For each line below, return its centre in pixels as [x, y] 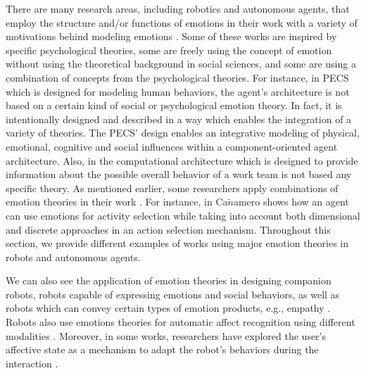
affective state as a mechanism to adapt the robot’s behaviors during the [162, 349]
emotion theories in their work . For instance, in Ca [117, 202]
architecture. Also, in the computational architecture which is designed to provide [182, 160]
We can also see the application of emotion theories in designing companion [169, 280]
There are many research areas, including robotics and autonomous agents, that [178, 8]
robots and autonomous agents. [73, 257]
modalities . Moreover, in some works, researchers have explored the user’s [166, 335]
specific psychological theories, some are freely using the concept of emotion [169, 50]
